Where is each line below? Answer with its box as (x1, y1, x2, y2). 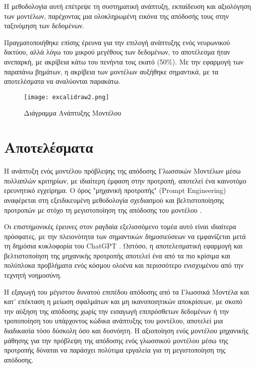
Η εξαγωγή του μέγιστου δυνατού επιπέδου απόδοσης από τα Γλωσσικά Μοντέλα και (4, 286, 250, 297)
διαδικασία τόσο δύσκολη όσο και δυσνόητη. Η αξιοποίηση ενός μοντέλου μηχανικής (4, 325, 249, 336)
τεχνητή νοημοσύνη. (4, 270, 62, 280)
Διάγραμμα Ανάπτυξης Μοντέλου (24, 108, 122, 118)
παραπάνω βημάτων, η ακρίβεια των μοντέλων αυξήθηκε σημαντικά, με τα (4, 66, 219, 76)
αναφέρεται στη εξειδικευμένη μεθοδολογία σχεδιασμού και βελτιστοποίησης (4, 194, 224, 205)
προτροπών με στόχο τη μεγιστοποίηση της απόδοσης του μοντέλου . (4, 204, 202, 215)
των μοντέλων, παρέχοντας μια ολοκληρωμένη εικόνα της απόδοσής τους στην (4, 10, 229, 21)
